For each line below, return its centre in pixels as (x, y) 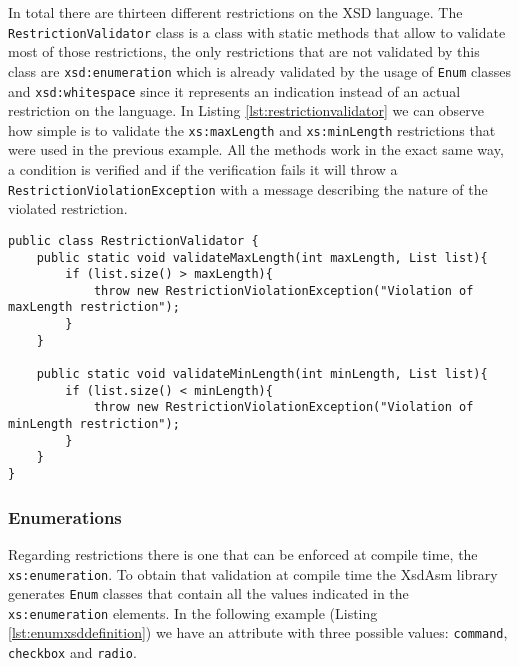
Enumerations (65, 516)
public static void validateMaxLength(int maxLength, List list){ (262, 257)
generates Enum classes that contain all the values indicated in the (208, 593)
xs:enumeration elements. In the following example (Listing (193, 612)
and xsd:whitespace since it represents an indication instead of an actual (234, 90)
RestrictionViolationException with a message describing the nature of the (248, 188)
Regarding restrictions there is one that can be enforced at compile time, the (243, 553)
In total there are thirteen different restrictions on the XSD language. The (235, 12)
